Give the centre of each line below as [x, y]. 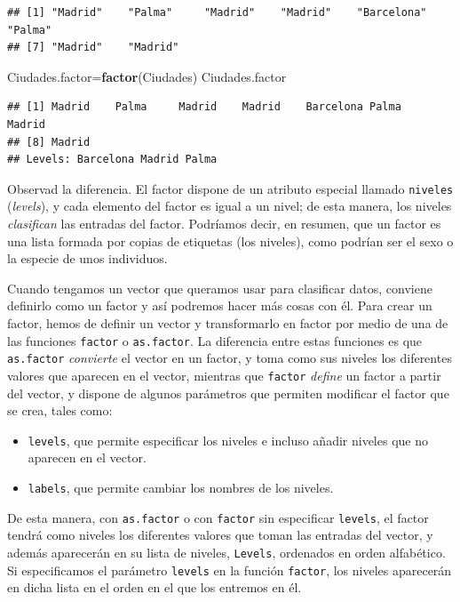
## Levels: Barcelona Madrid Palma [112, 160]
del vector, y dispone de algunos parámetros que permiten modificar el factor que [228, 393]
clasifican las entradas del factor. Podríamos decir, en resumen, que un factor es [224, 223]
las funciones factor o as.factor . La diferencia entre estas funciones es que [215, 340]
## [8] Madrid [49, 142]
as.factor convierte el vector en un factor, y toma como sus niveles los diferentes [230, 358]
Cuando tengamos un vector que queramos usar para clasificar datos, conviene [220, 288]
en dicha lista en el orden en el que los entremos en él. [155, 587]
